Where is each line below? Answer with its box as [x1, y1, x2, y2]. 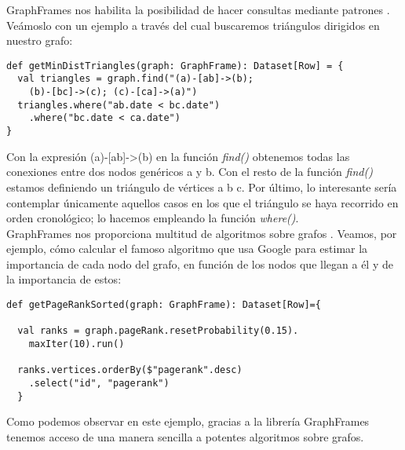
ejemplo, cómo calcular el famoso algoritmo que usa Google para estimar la [6, 240, 368, 257]
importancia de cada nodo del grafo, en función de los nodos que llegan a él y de [6, 255, 393, 272]
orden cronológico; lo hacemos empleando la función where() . [6, 210, 299, 226]
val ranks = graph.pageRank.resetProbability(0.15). [17, 325, 299, 337]
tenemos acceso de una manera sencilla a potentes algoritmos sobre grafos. [6, 428, 364, 445]
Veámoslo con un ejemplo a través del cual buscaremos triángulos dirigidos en [6, 16, 380, 33]
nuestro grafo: [6, 32, 73, 49]
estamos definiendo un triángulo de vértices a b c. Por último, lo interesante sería [6, 178, 397, 195]
